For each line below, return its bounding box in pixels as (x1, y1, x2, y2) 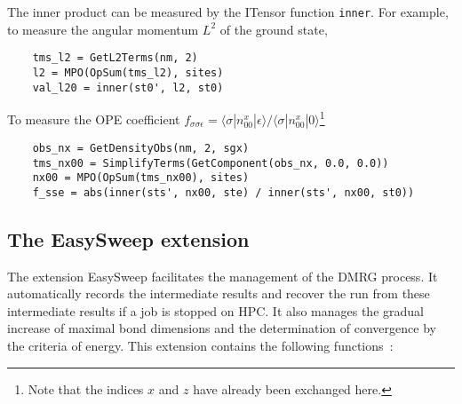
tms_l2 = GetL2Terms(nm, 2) (32, 51, 198, 65)
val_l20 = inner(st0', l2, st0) (32, 81, 224, 94)
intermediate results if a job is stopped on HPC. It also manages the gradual (7, 301, 424, 320)
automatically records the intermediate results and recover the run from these (7, 284, 430, 303)
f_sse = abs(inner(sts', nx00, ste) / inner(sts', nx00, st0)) (32, 186, 415, 199)
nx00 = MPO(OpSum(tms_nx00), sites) (32, 171, 250, 185)
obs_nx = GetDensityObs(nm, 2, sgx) (32, 141, 250, 154)
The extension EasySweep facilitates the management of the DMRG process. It (7, 266, 438, 285)
